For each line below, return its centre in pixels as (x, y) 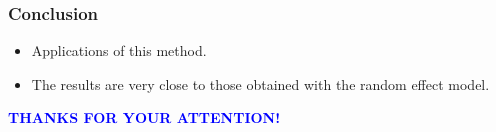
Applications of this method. (119, 50)
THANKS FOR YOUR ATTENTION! (144, 117)
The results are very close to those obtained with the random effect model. (260, 83)
